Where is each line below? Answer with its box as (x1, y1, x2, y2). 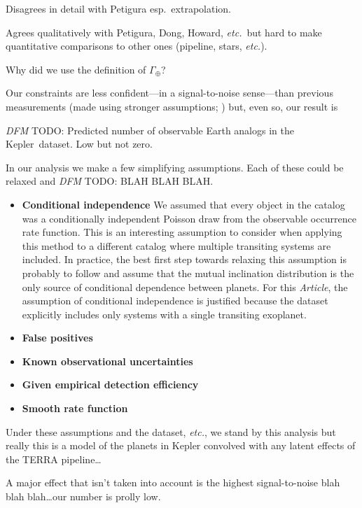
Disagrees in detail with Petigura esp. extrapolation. (6, 1, 231, 15)
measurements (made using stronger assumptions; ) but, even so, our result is (6, 99, 338, 113)
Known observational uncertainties (22, 353, 193, 368)
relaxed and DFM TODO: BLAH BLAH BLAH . (6, 174, 214, 188)
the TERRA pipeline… (6, 451, 102, 466)
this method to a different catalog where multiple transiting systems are (22, 238, 331, 253)
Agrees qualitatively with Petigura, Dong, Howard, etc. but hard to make (6, 24, 322, 39)
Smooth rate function (22, 401, 128, 416)
